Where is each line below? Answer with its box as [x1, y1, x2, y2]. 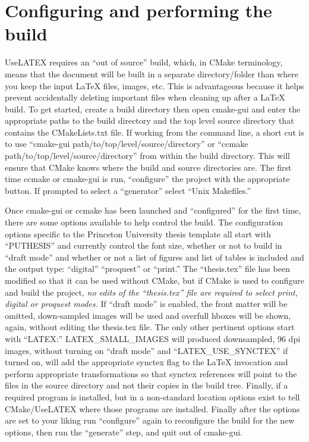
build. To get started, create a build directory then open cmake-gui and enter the [5, 102, 301, 115]
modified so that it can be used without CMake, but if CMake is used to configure [5, 274, 304, 286]
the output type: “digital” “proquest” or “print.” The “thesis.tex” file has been [5, 262, 290, 275]
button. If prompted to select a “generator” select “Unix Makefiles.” [5, 184, 251, 196]
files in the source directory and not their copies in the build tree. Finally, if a [5, 379, 288, 391]
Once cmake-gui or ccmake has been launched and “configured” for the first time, [5, 204, 301, 217]
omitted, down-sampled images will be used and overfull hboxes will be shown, [5, 309, 291, 321]
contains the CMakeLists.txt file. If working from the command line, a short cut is [5, 126, 304, 138]
